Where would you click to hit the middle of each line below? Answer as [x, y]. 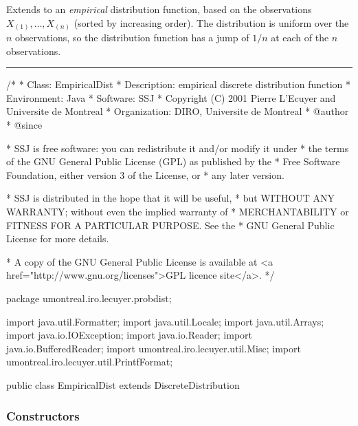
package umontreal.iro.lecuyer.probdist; [89, 298]
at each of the [300, 38]
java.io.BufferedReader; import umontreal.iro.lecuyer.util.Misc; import [154, 348]
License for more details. [58, 238]
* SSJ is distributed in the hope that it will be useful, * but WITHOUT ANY [171, 198]
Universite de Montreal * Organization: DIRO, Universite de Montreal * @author [178, 111]
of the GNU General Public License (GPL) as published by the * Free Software [173, 161]
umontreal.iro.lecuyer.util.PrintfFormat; [90, 362]
